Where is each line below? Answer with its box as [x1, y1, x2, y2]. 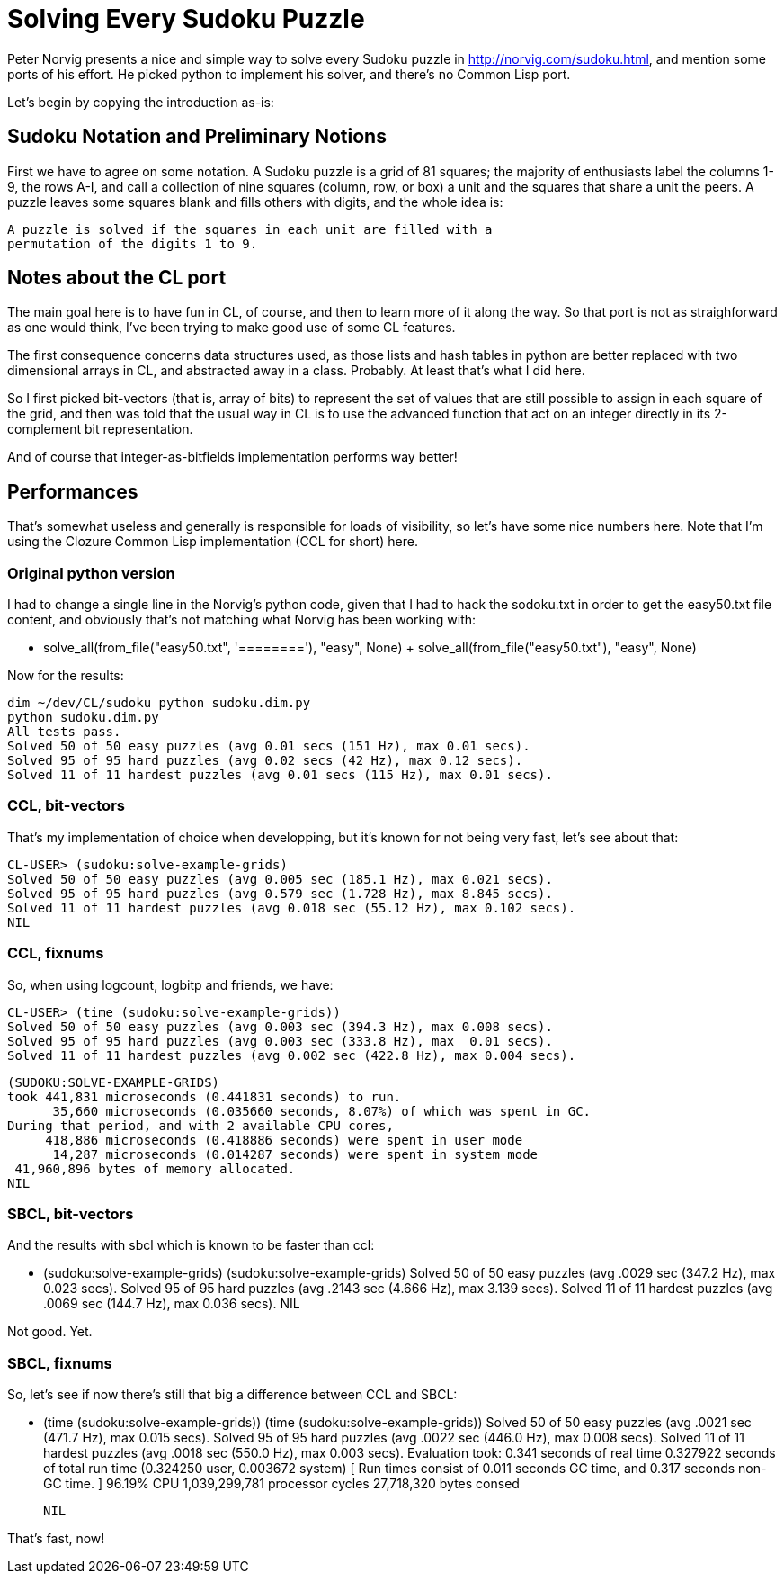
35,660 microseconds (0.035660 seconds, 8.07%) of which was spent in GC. [52, 1103, 592, 1118]
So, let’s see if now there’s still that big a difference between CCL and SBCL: [7, 1387, 458, 1403]
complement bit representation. [7, 421, 193, 437]
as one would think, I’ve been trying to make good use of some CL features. [7, 319, 456, 336]
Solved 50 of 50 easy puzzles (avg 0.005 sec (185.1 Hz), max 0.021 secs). [7, 871, 553, 886]
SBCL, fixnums [7, 1353, 112, 1372]
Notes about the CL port [7, 266, 227, 290]
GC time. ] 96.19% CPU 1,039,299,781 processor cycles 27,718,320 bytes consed [43, 1476, 520, 1492]
